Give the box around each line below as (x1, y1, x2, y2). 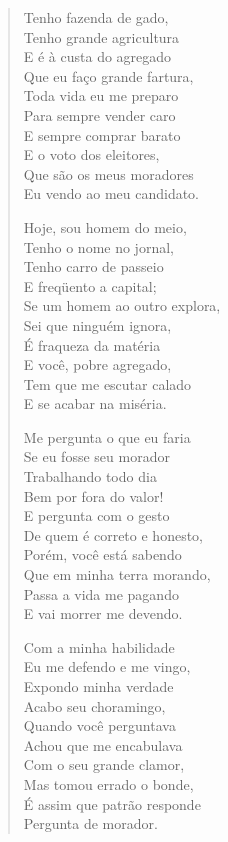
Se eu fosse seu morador (23, 446, 170, 467)
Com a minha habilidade (23, 636, 175, 657)
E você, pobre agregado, (23, 354, 172, 375)
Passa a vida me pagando (23, 583, 179, 604)
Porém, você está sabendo (23, 544, 182, 565)
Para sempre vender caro (23, 104, 176, 125)
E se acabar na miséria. (23, 393, 167, 414)
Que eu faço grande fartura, (23, 65, 194, 86)
